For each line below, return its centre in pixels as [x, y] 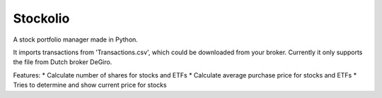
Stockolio [41, 18]
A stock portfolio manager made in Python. [75, 39]
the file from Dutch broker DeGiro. [63, 62]
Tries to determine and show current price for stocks [90, 85]
